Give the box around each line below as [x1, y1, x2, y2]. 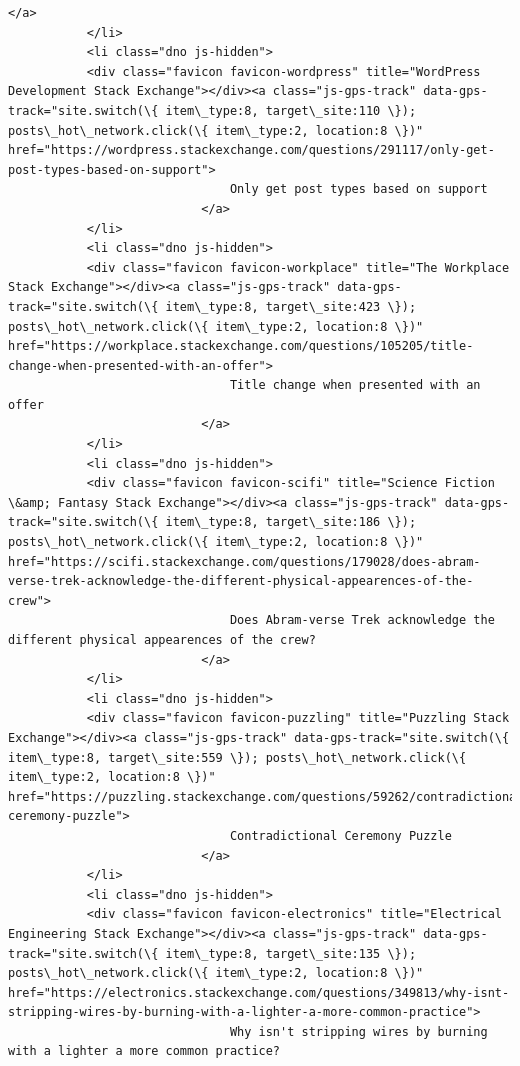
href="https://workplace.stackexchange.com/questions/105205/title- [8, 339, 474, 354]
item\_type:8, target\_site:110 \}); [165, 103, 417, 118]
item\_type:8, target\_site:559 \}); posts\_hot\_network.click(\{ [8, 750, 467, 765]
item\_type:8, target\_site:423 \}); [165, 299, 417, 314]
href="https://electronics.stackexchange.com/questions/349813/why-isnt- [8, 985, 510, 1000]
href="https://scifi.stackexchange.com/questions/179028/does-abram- [8, 554, 481, 569]
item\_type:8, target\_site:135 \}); [165, 946, 417, 961]
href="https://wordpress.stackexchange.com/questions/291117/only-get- [8, 143, 495, 158]
